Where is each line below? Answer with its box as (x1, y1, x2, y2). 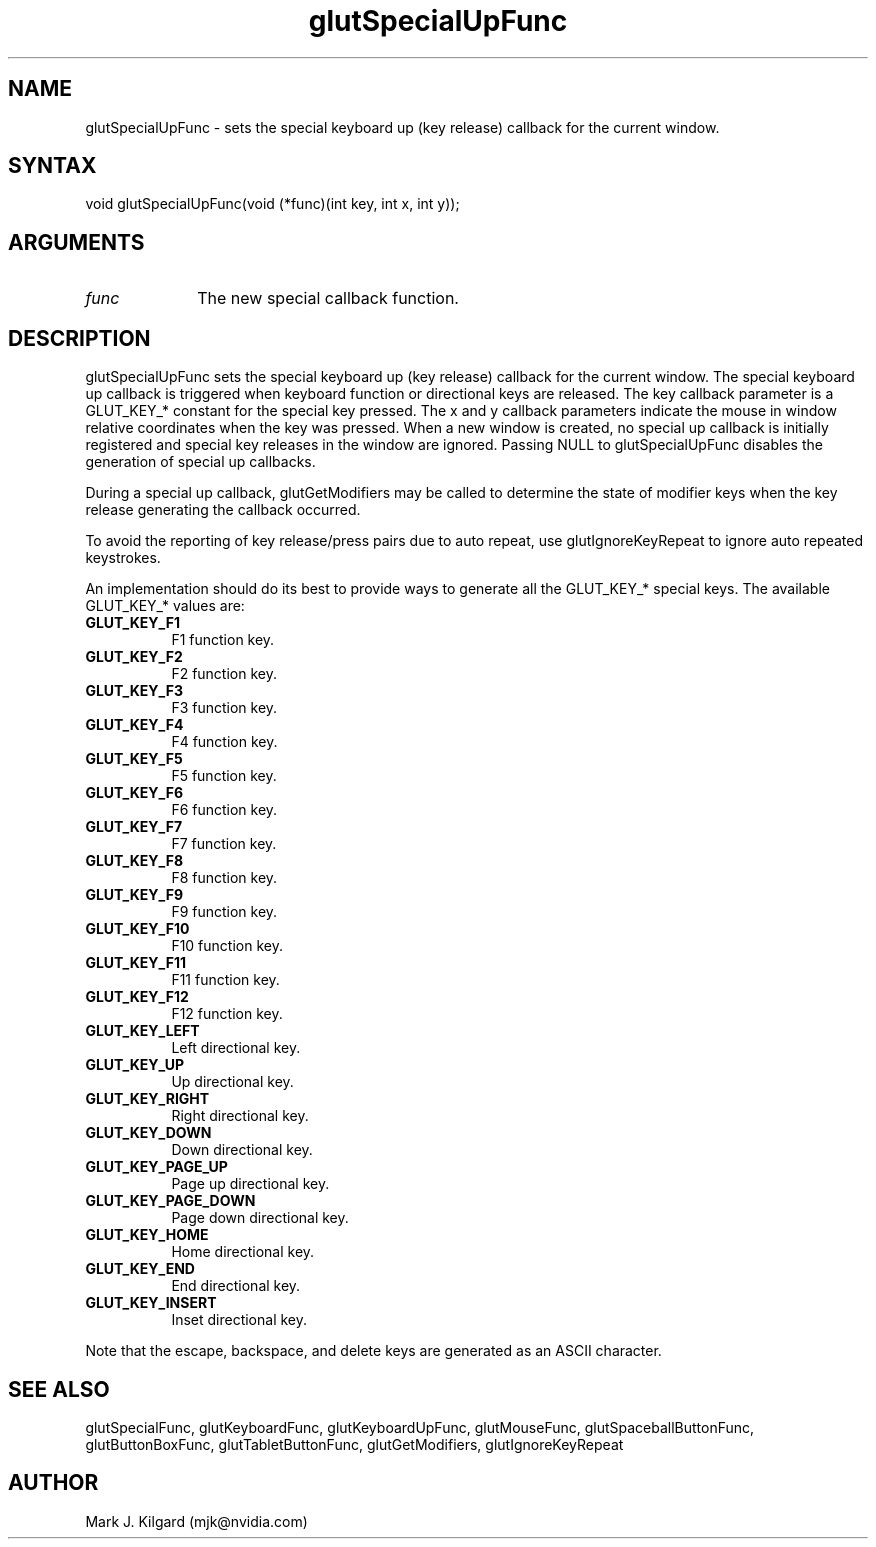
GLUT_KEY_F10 (85, 920, 190, 938)
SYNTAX (8, 153, 97, 179)
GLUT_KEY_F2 (85, 648, 183, 666)
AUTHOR (8, 1470, 99, 1496)
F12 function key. (171, 1005, 283, 1023)
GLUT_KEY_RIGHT (85, 1090, 210, 1108)
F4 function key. (171, 733, 278, 751)
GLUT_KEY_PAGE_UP (85, 1158, 228, 1176)
